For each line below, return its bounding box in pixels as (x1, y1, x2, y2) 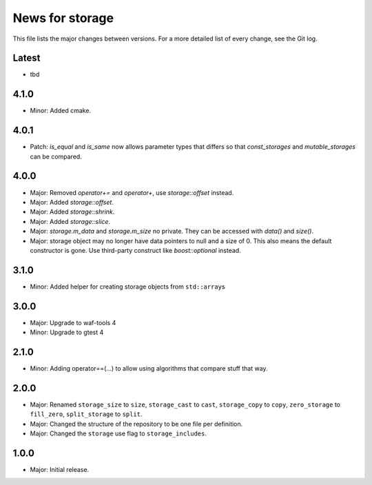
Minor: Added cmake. (30, 107, 92, 115)
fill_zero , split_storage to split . (30, 410, 143, 418)
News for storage (12, 10, 114, 25)
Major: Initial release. (30, 466, 90, 473)
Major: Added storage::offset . (30, 198, 114, 206)
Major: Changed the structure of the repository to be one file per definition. (30, 420, 243, 428)
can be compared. (30, 152, 82, 161)
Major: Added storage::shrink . (30, 207, 115, 216)
